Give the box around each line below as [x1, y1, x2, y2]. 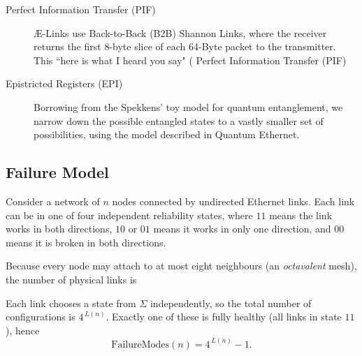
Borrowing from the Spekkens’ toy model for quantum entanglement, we [34, 99, 343, 114]
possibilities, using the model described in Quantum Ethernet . [34, 127, 300, 142]
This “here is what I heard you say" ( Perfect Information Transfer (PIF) [34, 52, 347, 67]
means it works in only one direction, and [153, 221, 331, 236]
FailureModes [111, 339, 170, 350]
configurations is [6, 309, 75, 324]
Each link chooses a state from [6, 295, 136, 310]
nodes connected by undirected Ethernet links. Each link [112, 193, 355, 208]
